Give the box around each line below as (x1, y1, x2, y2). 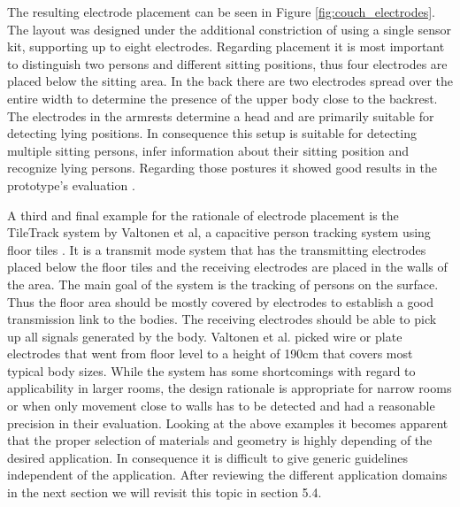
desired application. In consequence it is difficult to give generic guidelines (7, 448, 409, 466)
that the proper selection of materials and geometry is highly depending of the (7, 431, 433, 449)
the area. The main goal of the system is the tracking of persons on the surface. (7, 274, 439, 293)
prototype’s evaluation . (7, 175, 135, 194)
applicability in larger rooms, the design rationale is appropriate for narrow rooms (7, 379, 452, 397)
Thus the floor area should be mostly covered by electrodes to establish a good (7, 292, 434, 311)
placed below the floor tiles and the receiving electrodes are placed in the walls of (7, 257, 448, 276)
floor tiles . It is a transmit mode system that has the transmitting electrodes (7, 240, 426, 258)
